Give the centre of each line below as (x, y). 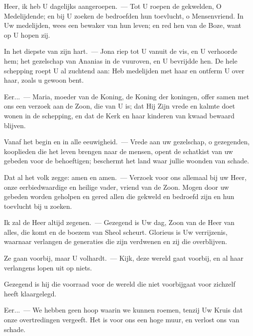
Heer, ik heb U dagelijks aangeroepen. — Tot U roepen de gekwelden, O (113, 6)
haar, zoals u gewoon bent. (44, 80)
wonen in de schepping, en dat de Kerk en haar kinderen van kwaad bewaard (119, 115)
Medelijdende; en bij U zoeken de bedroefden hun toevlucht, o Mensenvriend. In (124, 15)
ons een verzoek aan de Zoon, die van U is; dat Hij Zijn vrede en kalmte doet (120, 106)
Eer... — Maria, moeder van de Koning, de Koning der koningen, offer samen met (127, 96)
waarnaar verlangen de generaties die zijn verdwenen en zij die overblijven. (116, 241)
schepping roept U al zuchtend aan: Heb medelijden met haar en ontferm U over (124, 70)
